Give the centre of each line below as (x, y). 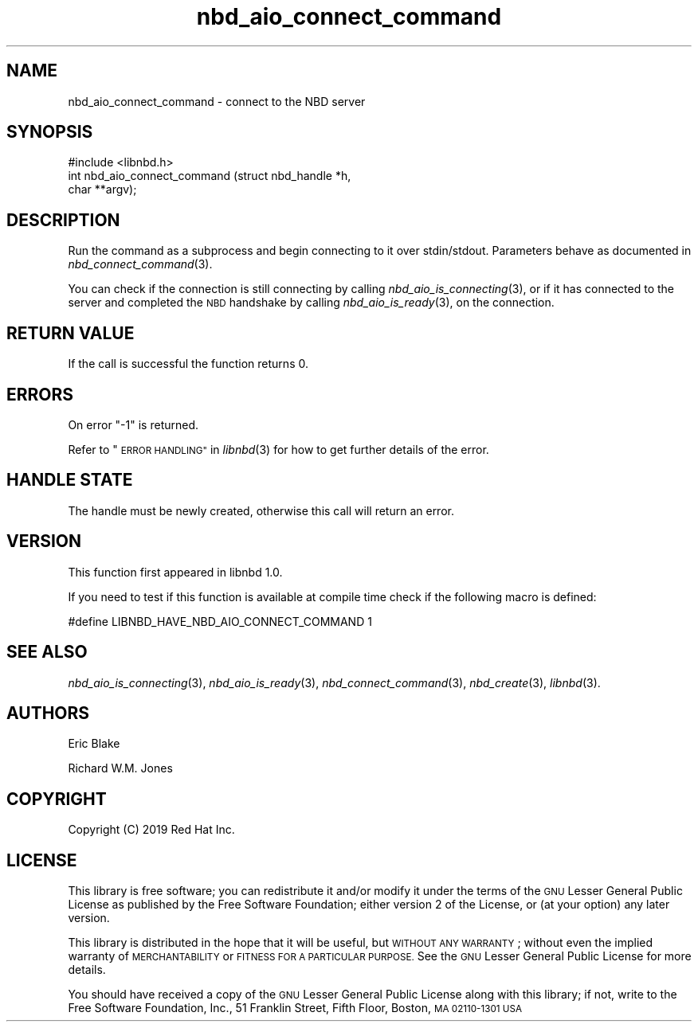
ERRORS (40, 394)
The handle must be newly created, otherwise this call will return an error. (261, 510)
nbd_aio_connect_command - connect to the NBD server (217, 101)
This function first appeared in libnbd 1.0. (175, 572)
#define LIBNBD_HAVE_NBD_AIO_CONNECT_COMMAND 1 (220, 621)
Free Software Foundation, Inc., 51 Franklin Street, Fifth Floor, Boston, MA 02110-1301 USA (295, 1008)
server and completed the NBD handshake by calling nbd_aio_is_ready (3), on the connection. (311, 303)
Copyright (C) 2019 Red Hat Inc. (151, 830)
